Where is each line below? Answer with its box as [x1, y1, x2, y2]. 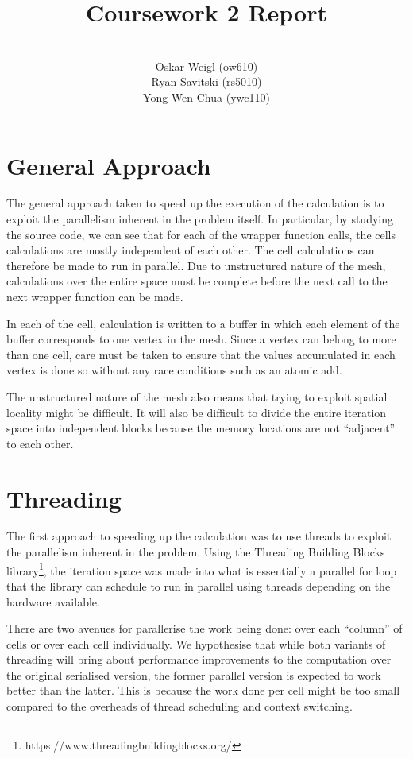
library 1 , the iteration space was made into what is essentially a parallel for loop [6, 560, 397, 579]
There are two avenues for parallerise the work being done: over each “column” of [6, 620, 403, 637]
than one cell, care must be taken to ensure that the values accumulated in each [6, 346, 396, 362]
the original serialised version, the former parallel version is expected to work [6, 666, 381, 683]
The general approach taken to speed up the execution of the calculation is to [6, 195, 384, 211]
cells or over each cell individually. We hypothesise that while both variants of [6, 635, 386, 652]
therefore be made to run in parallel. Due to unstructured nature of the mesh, [6, 257, 386, 273]
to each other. [6, 435, 74, 451]
